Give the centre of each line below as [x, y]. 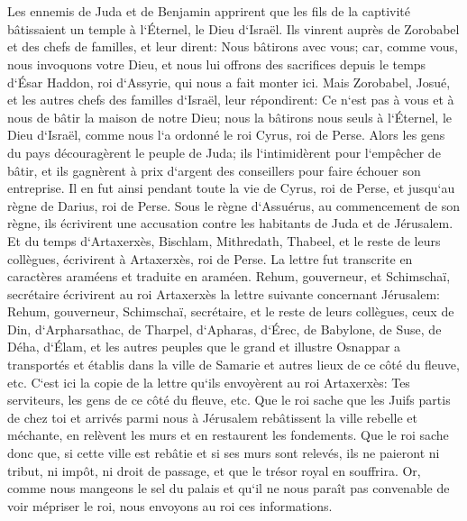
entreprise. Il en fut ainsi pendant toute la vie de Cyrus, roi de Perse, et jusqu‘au [231, 188]
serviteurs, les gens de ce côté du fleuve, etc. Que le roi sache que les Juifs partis [229, 400]
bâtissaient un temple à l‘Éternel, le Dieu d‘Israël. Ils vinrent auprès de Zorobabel [233, 28]
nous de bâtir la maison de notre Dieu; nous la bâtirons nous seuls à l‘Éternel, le [230, 117]
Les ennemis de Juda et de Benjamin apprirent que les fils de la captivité [209, 11]
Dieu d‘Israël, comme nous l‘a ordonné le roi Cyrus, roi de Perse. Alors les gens [226, 135]
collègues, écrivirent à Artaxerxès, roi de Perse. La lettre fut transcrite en [210, 258]
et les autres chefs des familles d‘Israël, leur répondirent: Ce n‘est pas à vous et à [231, 100]
